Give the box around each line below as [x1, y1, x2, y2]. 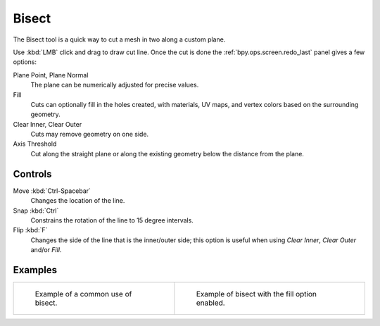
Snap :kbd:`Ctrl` [13, 206, 59, 215]
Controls [13, 168, 52, 180]
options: [13, 58, 37, 66]
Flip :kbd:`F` [13, 226, 48, 234]
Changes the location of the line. [30, 196, 125, 205]
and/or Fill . [30, 246, 62, 254]
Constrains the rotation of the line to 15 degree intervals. [30, 215, 194, 225]
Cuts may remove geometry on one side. [30, 130, 149, 139]
